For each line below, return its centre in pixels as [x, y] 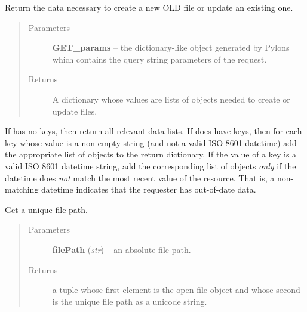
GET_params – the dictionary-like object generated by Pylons [171, 47]
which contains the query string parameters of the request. [159, 59]
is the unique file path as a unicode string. [130, 301]
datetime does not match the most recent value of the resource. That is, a [140, 177]
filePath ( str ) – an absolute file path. [122, 249]
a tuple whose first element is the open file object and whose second [176, 290]
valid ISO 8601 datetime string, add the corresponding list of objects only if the [151, 166]
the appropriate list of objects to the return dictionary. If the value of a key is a [151, 154]
